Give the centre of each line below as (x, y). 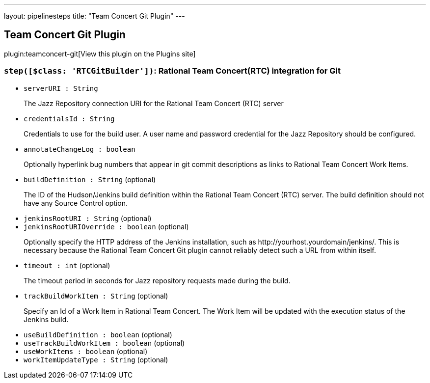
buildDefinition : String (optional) (90, 179)
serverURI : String (61, 88)
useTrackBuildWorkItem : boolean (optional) (104, 343)
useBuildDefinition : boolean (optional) (98, 334)
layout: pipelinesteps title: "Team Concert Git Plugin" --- (94, 16)
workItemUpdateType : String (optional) (96, 359)
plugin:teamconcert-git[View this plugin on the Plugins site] (100, 54)
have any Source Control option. (76, 203)
